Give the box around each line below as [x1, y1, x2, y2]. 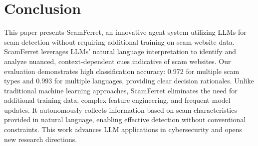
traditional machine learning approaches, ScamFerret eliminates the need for [4, 85, 238, 95]
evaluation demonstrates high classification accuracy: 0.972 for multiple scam [4, 66, 240, 76]
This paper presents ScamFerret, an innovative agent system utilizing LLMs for [4, 27, 247, 37]
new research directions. [4, 134, 77, 144]
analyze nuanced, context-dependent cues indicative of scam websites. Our [4, 56, 231, 66]
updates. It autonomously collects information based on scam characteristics [4, 104, 237, 115]
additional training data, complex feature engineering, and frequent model [4, 95, 231, 105]
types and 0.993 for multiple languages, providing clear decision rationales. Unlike [4, 75, 254, 86]
